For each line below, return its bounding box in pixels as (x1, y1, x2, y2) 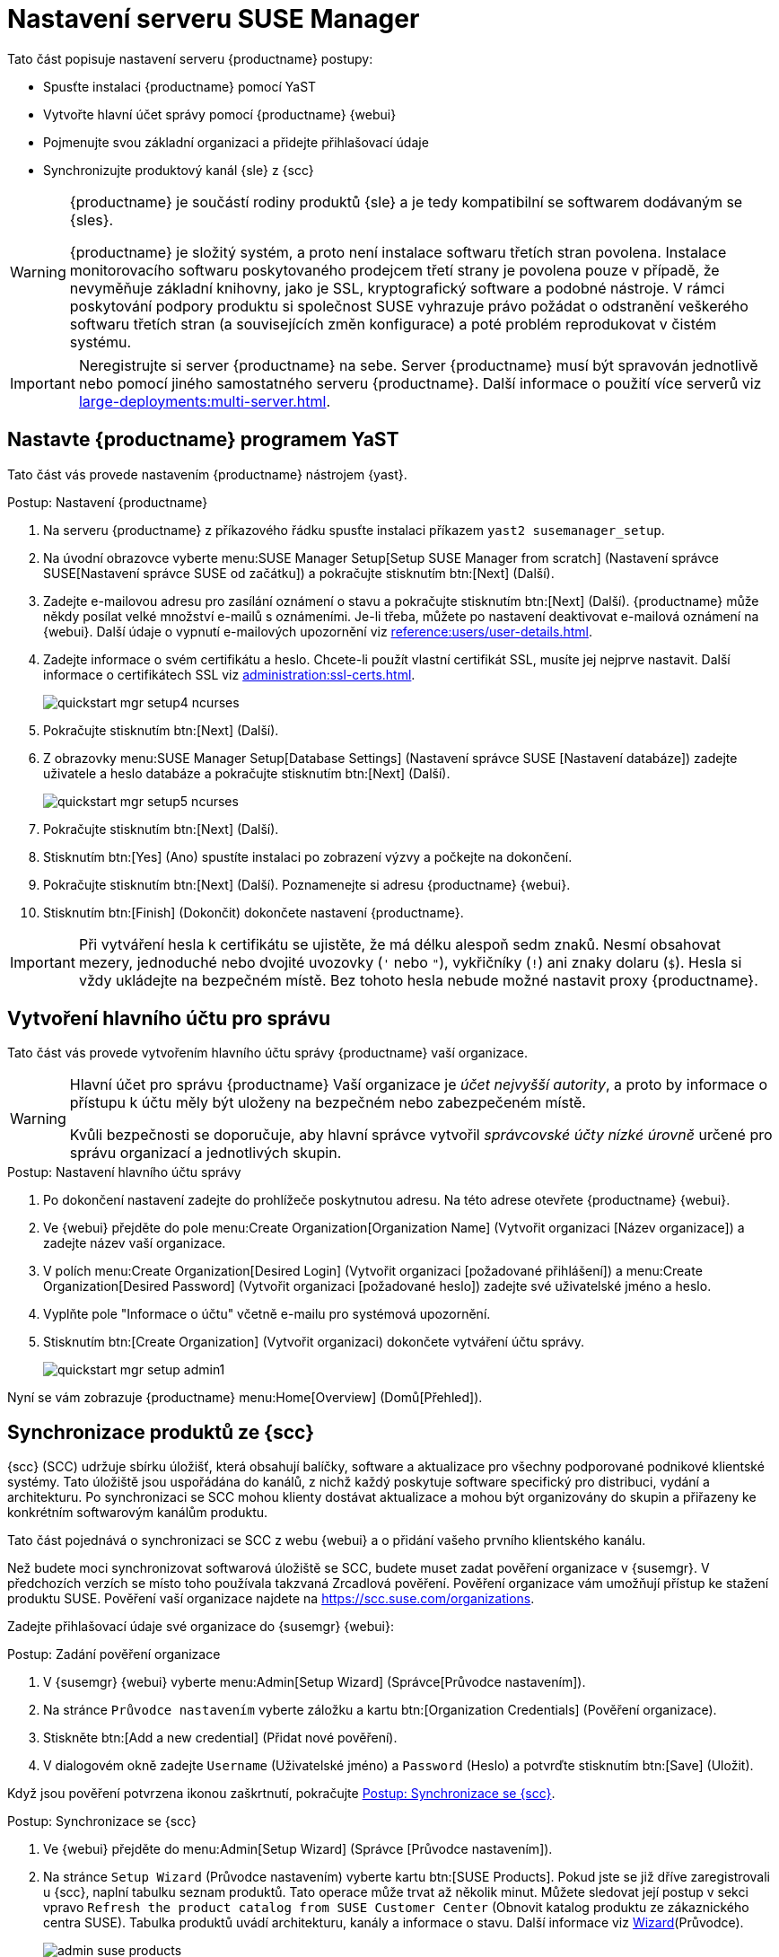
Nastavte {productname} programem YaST (7, 428, 399, 452)
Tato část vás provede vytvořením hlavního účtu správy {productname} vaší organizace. (7, 1045, 529, 1061)
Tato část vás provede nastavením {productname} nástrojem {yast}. (7, 466, 407, 482)
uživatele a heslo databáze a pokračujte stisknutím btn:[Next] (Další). (43, 765, 451, 781)
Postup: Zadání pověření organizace (7, 1646, 221, 1663)
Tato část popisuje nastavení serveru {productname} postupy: (7, 50, 373, 66)
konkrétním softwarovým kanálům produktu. (7, 1505, 268, 1521)
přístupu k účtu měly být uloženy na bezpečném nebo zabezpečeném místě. (69, 1093, 586, 1112)
